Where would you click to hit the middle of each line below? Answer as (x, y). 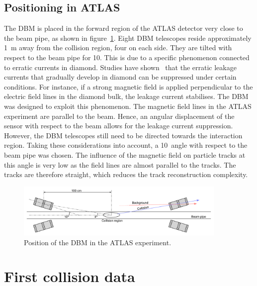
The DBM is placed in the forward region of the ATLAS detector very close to (124, 28)
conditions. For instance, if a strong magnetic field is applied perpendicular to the (128, 86)
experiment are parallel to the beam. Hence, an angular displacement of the (119, 116)
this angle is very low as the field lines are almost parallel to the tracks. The (120, 164)
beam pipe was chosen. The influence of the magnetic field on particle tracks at (125, 154)
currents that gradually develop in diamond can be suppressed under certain (120, 77)
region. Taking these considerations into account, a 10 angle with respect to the (126, 145)
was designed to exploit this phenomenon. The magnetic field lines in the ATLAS (128, 106)
